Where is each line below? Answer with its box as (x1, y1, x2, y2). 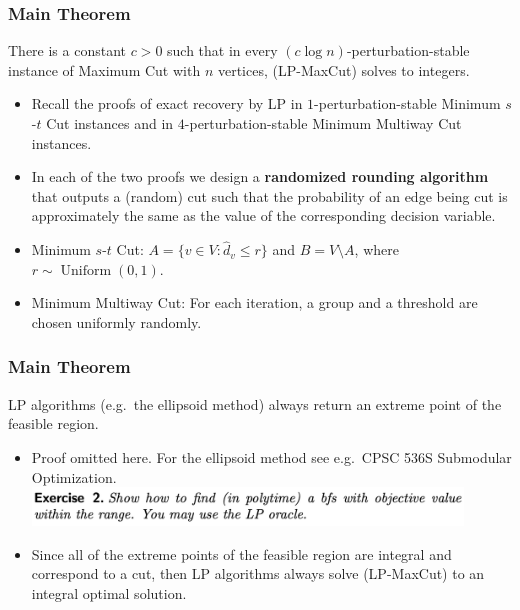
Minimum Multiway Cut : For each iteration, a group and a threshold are (31, 292, 478, 313)
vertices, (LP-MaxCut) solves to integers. (217, 59, 470, 80)
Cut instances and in (46, 113, 174, 133)
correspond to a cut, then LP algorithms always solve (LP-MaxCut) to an (31, 563, 485, 584)
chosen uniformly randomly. (31, 311, 202, 332)
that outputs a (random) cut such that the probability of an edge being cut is (31, 185, 508, 206)
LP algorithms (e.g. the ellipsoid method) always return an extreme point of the (8, 393, 502, 414)
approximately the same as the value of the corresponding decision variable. (31, 205, 496, 226)
